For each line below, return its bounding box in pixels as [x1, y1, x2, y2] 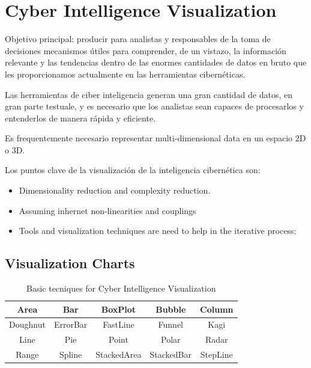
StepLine [200, 348, 233, 361]
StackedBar [149, 348, 192, 361]
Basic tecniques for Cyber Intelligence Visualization [26, 282, 216, 295]
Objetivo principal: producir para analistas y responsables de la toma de [5, 32, 271, 45]
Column [200, 302, 234, 315]
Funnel [158, 318, 184, 331]
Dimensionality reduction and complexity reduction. [19, 184, 211, 197]
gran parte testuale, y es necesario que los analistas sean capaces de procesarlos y [5, 100, 304, 112]
